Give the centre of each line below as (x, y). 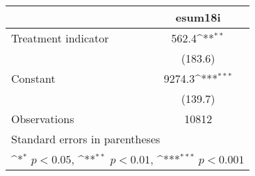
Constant (33, 78)
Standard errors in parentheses (86, 139)
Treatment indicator (60, 38)
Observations (43, 119)
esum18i (198, 17)
